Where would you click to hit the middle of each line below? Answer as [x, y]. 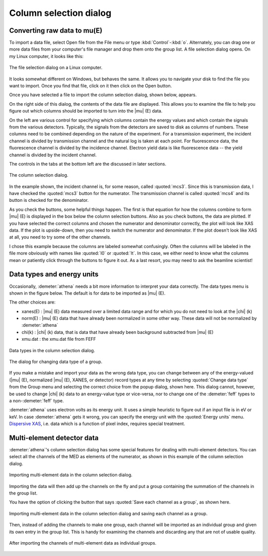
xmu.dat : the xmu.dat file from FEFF [59, 339]
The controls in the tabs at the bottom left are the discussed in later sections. [88, 164]
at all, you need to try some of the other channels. [60, 237]
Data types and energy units [54, 275]
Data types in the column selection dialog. [52, 350]
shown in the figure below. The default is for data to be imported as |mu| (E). [87, 293]
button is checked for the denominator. [49, 200]
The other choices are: [32, 302]
